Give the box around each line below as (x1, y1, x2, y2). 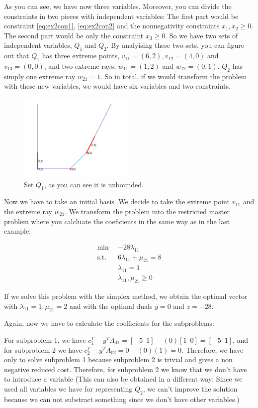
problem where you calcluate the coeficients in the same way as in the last (4, 216, 230, 226)
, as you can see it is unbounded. (44, 179, 144, 189)
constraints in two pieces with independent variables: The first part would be (4, 10, 239, 21)
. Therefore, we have (181, 344, 244, 355)
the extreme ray (4, 206, 52, 216)
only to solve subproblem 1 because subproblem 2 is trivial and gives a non (4, 354, 233, 365)
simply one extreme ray (4, 71, 76, 81)
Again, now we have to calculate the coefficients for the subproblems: (4, 318, 214, 328)
